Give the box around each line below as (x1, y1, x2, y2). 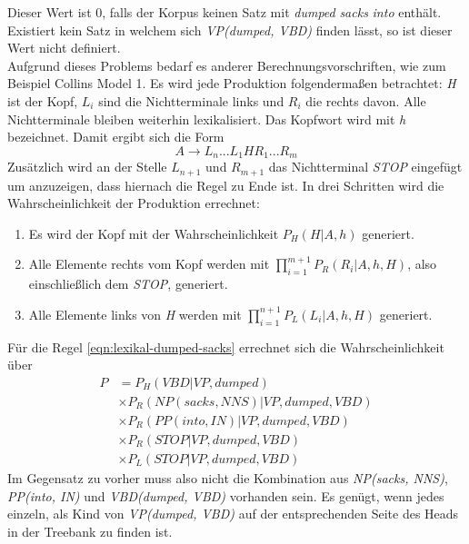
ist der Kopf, (7, 91, 78, 110)
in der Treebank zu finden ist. (7, 521, 173, 540)
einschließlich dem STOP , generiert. (28, 274, 228, 293)
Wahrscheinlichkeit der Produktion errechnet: (7, 193, 260, 213)
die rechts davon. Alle (305, 91, 426, 110)
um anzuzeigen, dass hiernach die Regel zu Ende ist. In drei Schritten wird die (7, 175, 444, 194)
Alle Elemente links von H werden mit (28, 304, 242, 323)
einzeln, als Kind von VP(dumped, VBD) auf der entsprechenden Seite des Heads (7, 504, 459, 523)
